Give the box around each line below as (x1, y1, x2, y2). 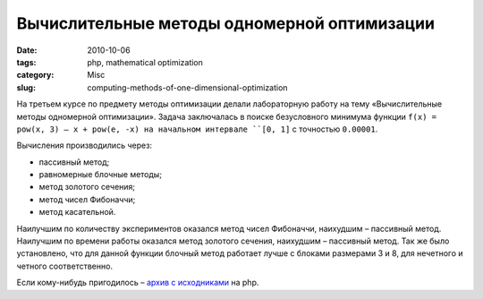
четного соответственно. (16, 261, 114, 271)
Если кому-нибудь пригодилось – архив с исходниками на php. (16, 278, 259, 288)
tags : (16, 56, 37, 67)
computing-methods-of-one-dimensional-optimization (87, 81, 288, 93)
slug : (16, 81, 36, 93)
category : (16, 70, 55, 81)
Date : (16, 45, 38, 56)
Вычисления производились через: (16, 140, 152, 151)
